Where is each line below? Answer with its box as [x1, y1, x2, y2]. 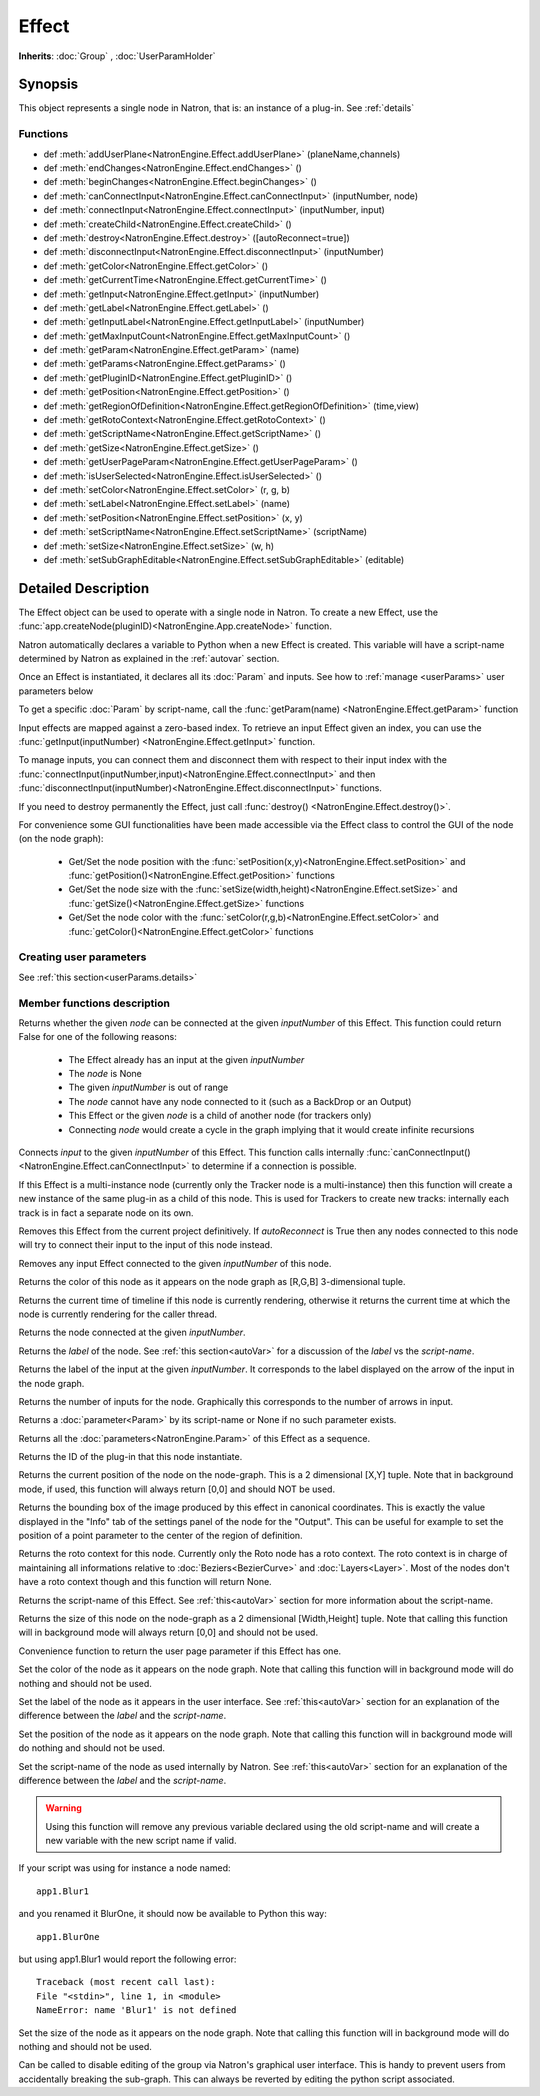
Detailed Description [18, 580, 150, 597]
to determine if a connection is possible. [191, 1160, 357, 1172]
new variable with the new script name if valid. [45, 1835, 237, 1847]
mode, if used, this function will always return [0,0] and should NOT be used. [18, 1483, 335, 1495]
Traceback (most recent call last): [36, 1976, 216, 1988]
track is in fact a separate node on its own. [18, 1206, 194, 1219]
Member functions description [18, 996, 170, 1010]
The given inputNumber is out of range [68, 1081, 229, 1094]
